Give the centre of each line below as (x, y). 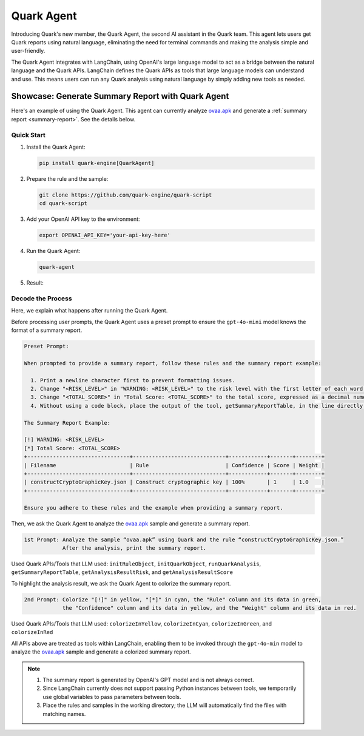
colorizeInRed (32, 632)
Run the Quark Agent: (53, 251)
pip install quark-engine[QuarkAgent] (97, 163)
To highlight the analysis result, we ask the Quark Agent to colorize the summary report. (121, 583)
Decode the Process (42, 299)
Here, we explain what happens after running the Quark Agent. (89, 311)
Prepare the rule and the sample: (67, 178)
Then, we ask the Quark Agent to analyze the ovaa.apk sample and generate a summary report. (130, 523)
